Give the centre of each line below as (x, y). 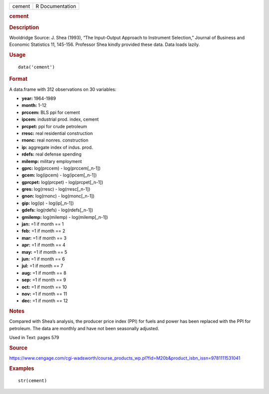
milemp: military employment (52, 161)
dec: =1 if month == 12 (45, 301)
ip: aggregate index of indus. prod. (57, 147)
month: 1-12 (34, 105)
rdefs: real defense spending (52, 154)
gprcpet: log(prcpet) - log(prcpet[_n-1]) (62, 182)
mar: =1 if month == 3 (44, 238)
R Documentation (56, 6)
